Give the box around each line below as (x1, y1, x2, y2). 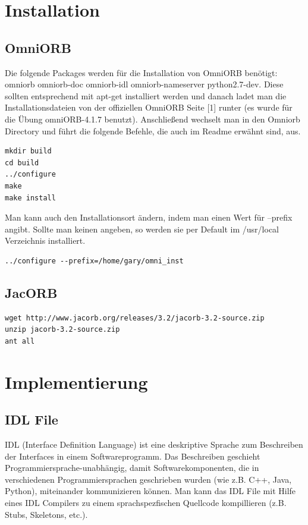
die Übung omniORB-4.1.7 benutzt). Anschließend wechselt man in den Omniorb (5, 112, 300, 125)
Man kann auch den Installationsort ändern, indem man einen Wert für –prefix (5, 211, 293, 224)
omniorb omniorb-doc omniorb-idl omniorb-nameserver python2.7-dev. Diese (5, 78, 284, 90)
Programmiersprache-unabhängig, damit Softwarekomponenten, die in (5, 461, 259, 474)
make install (5, 193, 56, 202)
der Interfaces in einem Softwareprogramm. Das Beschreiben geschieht (5, 449, 260, 462)
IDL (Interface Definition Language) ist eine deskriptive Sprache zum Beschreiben (5, 438, 303, 451)
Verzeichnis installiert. (5, 234, 86, 247)
